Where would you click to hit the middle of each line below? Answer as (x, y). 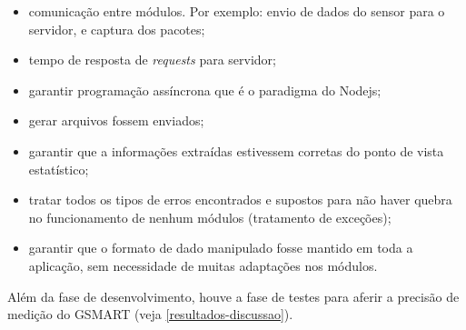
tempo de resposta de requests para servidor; (152, 60)
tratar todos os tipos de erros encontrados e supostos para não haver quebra (240, 200)
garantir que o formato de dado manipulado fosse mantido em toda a (221, 248)
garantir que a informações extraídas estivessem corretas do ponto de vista (236, 150)
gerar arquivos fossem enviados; (116, 120)
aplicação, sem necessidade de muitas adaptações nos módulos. (203, 265)
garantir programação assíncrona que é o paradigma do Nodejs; (205, 90)
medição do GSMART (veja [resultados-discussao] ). (150, 314)
